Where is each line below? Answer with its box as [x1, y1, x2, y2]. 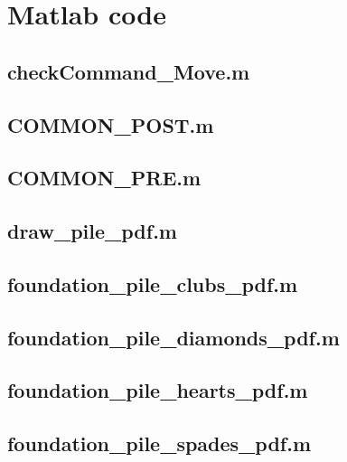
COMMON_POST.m [7, 110, 214, 138]
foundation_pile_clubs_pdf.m [7, 269, 298, 297]
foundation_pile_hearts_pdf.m [7, 376, 308, 404]
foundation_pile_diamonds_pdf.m [7, 323, 340, 351]
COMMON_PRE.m [7, 164, 202, 192]
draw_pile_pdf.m [7, 217, 177, 245]
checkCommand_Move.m [7, 57, 250, 85]
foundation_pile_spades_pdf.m [7, 429, 312, 457]
